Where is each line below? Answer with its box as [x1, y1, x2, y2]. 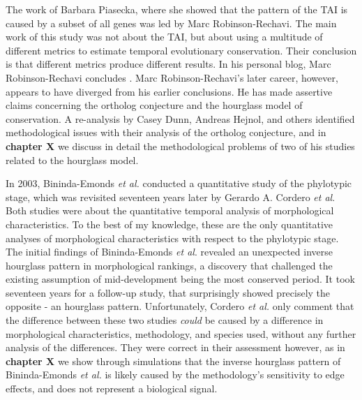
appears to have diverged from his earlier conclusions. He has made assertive [6, 84, 333, 98]
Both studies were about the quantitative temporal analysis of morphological [6, 203, 334, 218]
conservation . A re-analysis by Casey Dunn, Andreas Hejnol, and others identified [6, 111, 355, 126]
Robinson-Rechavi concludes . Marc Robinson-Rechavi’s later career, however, [6, 70, 338, 84]
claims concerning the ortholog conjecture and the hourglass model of [6, 98, 303, 112]
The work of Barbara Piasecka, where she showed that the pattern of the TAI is [6, 2, 348, 16]
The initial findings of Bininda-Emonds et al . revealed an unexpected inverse [6, 244, 333, 259]
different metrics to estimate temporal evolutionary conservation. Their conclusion [6, 43, 357, 57]
